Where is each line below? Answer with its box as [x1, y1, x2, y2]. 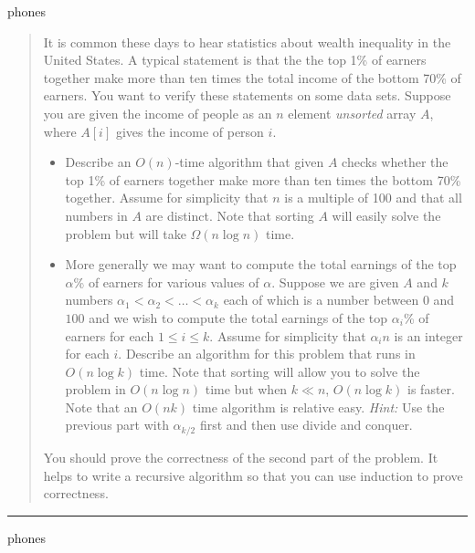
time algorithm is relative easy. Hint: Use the [192, 397, 445, 416]
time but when [205, 380, 288, 399]
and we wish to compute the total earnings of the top [89, 308, 388, 327]
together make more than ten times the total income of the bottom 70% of [43, 68, 461, 87]
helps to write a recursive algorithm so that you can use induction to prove [43, 465, 463, 485]
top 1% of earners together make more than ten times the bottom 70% [65, 170, 461, 189]
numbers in [65, 205, 128, 224]
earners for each [65, 326, 154, 345]
